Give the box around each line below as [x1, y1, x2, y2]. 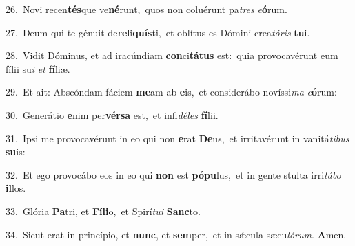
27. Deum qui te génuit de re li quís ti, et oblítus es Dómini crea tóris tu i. [6, 25, 310, 39]
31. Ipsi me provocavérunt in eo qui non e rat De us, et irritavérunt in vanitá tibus [6, 131, 349, 145]
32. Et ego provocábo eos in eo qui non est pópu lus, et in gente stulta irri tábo [6, 167, 341, 181]
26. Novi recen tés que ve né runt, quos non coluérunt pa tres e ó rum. [6, 2, 287, 16]
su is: [6, 144, 26, 159]
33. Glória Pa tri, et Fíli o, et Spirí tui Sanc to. [6, 203, 201, 218]
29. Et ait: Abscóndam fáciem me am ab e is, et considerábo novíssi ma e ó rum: [6, 85, 337, 99]
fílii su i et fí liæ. [6, 61, 70, 76]
